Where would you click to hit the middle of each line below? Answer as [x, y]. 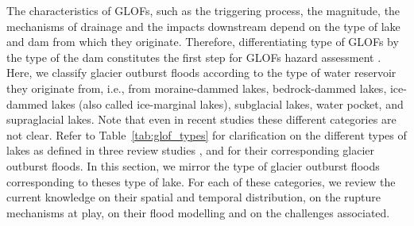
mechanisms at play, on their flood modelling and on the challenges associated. [198, 212]
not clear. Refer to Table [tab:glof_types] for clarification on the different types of [207, 134]
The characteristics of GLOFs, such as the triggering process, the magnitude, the [203, 10]
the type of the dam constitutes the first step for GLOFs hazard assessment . [194, 57]
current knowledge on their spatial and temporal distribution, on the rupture [194, 197]
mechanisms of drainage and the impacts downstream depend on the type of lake [203, 26]
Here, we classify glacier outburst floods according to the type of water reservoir [201, 73]
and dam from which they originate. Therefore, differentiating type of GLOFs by [203, 42]
